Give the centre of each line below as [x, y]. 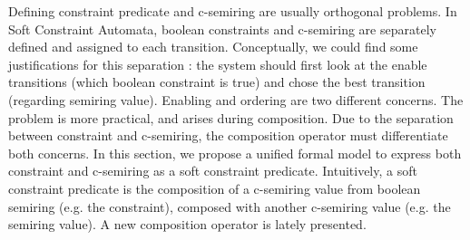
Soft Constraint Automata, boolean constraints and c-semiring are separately [222, 29]
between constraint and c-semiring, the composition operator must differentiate [228, 135]
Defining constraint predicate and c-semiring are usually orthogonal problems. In [233, 11]
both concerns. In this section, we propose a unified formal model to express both [235, 153]
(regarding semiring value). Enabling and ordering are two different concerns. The [236, 99]
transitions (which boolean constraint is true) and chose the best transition [217, 82]
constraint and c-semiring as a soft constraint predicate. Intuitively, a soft [213, 171]
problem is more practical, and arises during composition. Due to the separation [231, 117]
